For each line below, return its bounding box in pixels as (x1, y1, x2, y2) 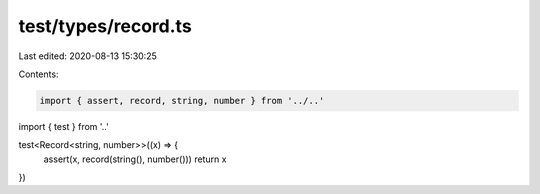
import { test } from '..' (18, 120, 109, 132)
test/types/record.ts (18, 15, 192, 37)
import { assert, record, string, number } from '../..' (39, 95, 325, 106)
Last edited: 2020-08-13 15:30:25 (18, 50, 157, 62)
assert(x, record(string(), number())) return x (43, 153, 227, 165)
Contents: (18, 68, 59, 80)
